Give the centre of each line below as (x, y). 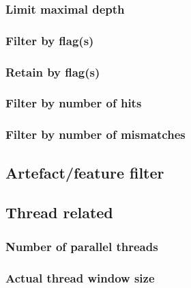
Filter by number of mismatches (95, 134)
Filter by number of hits (74, 103)
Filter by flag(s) (50, 40)
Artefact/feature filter (85, 172)
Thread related (59, 212)
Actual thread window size (80, 277)
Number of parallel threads (82, 246)
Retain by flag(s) (53, 71)
